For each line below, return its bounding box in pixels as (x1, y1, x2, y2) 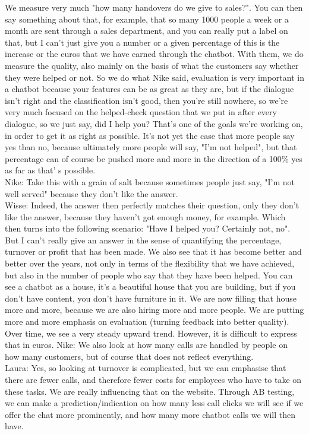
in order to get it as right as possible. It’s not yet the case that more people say (5, 129, 295, 141)
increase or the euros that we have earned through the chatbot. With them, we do (5, 47, 304, 60)
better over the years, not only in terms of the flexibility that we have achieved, (5, 257, 295, 270)
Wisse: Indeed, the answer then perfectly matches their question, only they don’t (5, 199, 299, 211)
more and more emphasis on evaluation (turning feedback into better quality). (5, 315, 289, 328)
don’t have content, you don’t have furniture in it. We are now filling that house (5, 292, 297, 304)
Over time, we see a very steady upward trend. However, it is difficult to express (5, 327, 297, 339)
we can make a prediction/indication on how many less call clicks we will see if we (5, 397, 304, 409)
